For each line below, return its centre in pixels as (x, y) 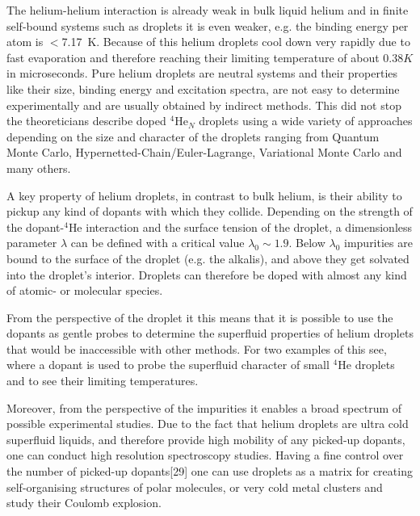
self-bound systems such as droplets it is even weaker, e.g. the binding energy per (208, 25)
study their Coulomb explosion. (84, 503)
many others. (39, 168)
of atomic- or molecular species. (85, 290)
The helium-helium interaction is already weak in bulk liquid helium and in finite (208, 10)
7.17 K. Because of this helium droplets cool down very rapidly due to (236, 42)
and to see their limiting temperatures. (103, 381)
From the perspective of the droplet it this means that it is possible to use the (200, 317)
